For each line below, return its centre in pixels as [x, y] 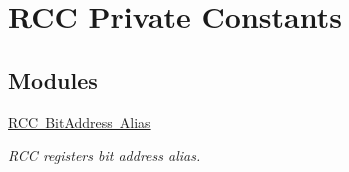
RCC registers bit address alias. [104, 155]
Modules [53, 79]
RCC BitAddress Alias [79, 121]
